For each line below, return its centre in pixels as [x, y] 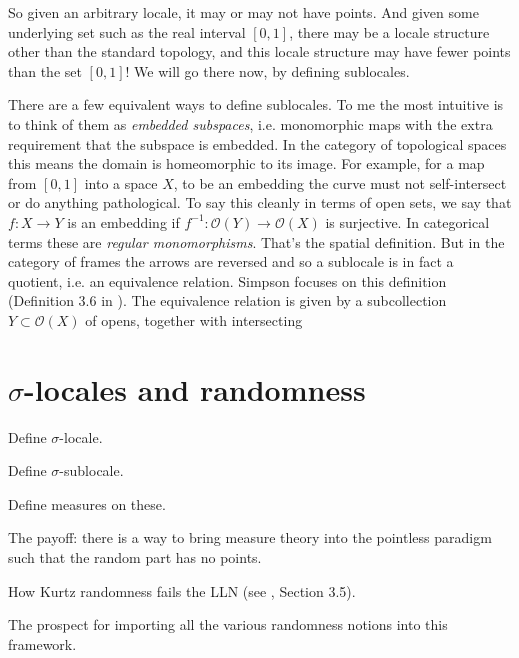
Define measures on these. [87, 503]
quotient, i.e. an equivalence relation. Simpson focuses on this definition [227, 280]
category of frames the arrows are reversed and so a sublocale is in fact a [231, 261]
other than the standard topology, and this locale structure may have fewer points [259, 51]
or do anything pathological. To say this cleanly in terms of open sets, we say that [260, 202]
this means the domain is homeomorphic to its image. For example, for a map [246, 163]
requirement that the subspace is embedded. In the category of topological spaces [257, 143]
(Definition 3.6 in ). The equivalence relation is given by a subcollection [227, 300]
